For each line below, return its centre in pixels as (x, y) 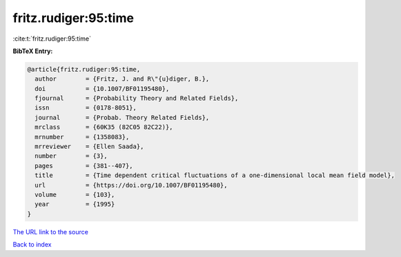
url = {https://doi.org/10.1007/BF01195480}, (131, 185)
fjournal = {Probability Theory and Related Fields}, (137, 99)
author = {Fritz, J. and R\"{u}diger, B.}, (122, 79)
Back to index (32, 245)
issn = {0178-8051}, (86, 108)
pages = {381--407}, (84, 166)
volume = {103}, (75, 195)
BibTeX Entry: (33, 51)
